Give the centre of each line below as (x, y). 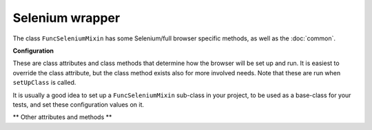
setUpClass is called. (44, 83)
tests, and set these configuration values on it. (79, 104)
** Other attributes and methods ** (62, 117)
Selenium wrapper (66, 18)
